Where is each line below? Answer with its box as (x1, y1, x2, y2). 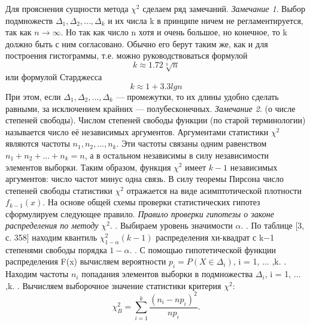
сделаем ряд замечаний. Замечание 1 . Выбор (142, 2, 305, 14)
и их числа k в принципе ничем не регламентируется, (108, 14, 303, 26)
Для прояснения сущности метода (5, 2, 129, 14)
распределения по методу (5, 219, 99, 232)
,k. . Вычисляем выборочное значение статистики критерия (5, 279, 221, 291)
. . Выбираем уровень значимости (110, 219, 233, 232)
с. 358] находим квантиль (5, 231, 98, 244)
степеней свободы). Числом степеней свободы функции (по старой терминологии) (5, 114, 306, 126)
